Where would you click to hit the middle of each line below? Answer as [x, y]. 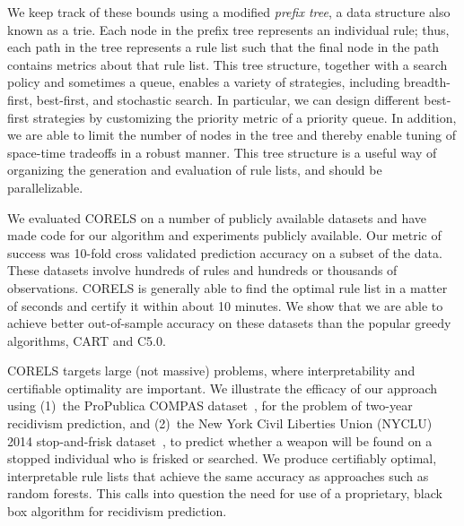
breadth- [427, 82]
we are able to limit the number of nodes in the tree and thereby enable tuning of [232, 135]
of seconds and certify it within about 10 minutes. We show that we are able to [225, 305]
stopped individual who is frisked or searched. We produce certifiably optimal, [222, 458]
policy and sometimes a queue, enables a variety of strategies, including [204, 82]
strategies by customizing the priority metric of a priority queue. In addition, [245, 117]
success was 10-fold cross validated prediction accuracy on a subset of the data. [225, 252]
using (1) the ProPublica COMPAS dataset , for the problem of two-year [210, 405]
